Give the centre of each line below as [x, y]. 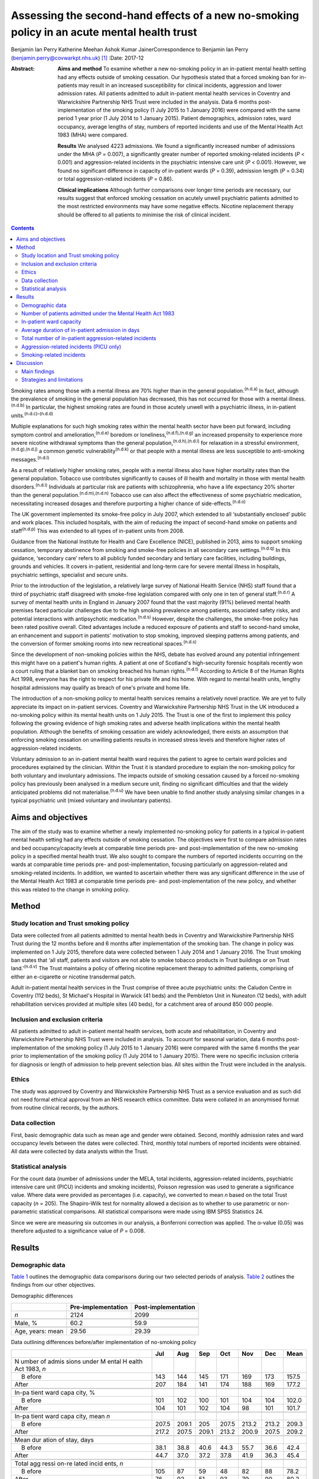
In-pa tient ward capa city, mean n [62, 1416]
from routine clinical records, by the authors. [65, 1108]
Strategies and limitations [52, 380]
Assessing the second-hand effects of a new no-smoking [155, 15]
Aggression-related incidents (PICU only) [71, 347]
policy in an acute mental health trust [104, 32]
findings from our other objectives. [53, 1285]
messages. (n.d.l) [30, 459]
